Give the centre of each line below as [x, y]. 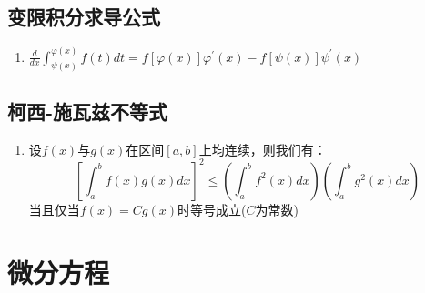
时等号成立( [212, 209]
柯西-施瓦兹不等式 [88, 111]
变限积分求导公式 [84, 17]
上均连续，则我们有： [263, 149]
